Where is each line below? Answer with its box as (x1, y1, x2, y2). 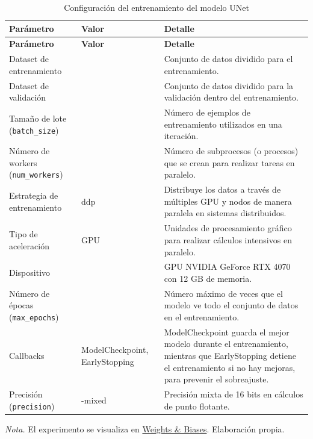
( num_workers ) (9, 168, 63, 181)
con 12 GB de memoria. (164, 272, 252, 284)
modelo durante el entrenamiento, (164, 337, 288, 350)
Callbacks (9, 349, 45, 362)
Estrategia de (9, 189, 58, 202)
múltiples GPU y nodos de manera (164, 195, 292, 207)
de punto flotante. (164, 399, 230, 412)
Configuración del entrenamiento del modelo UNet (64, 1, 249, 13)
